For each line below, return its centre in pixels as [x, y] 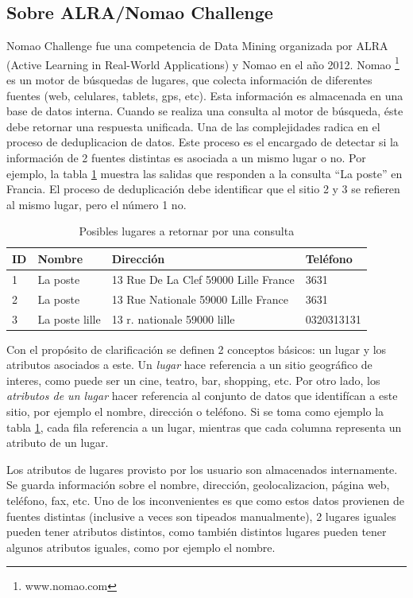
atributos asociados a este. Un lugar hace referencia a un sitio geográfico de [189, 365]
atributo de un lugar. [58, 443]
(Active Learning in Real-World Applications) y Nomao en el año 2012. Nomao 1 [203, 63]
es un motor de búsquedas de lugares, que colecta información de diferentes [189, 80]
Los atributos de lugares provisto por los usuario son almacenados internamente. [202, 469]
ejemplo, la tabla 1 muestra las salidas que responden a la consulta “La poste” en [205, 173]
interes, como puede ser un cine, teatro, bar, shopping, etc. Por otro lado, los [193, 380]
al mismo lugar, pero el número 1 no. [96, 204]
